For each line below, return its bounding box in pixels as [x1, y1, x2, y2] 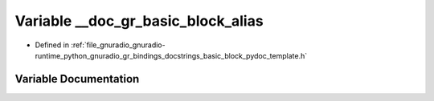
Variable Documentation [14, 72, 140, 86]
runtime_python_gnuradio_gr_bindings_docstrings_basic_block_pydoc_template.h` [35, 50, 308, 60]
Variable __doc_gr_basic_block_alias [14, 12, 264, 30]
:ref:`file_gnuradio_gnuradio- [71, 40, 166, 50]
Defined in [35, 40, 70, 50]
